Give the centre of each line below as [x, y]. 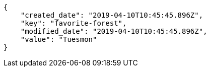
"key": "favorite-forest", [74, 23]
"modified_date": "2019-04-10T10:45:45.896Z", [114, 31]
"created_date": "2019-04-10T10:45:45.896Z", [112, 15]
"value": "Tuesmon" [59, 39]
